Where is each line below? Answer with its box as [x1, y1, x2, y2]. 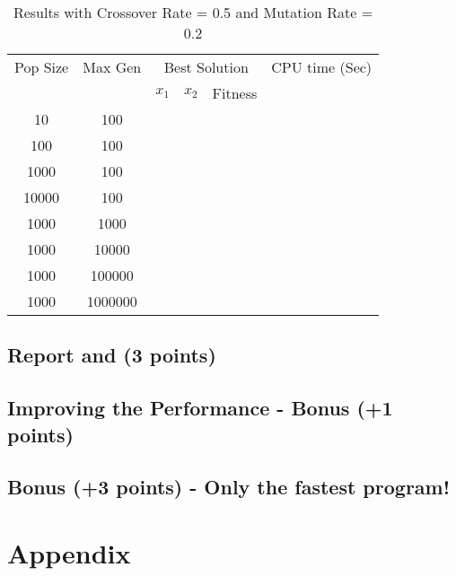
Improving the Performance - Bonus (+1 [7, 394, 393, 422]
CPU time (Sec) [271, 57, 373, 77]
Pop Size [14, 57, 69, 77]
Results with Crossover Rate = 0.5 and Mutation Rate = [13, 2, 373, 22]
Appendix [7, 534, 131, 571]
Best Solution [163, 57, 249, 77]
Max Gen [83, 57, 142, 77]
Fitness [212, 83, 258, 103]
